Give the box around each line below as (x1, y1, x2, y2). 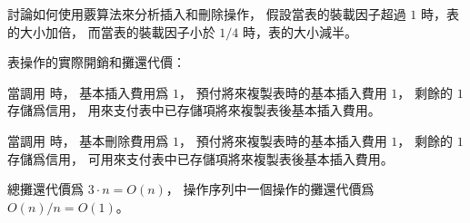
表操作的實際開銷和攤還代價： (7, 53, 185, 72)
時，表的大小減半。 (242, 22, 357, 41)
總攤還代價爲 (7, 179, 84, 199)
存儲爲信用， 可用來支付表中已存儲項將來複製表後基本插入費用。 (7, 149, 394, 168)
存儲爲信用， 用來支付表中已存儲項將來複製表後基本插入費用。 (7, 101, 381, 120)
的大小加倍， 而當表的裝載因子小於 (7, 22, 215, 41)
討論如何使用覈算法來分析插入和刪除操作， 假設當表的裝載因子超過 (7, 5, 406, 23)
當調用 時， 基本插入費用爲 (7, 82, 169, 102)
